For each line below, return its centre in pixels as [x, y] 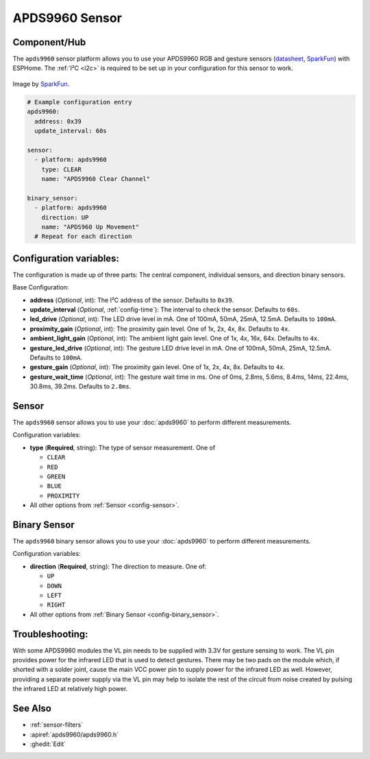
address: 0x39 [58, 121]
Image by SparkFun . [41, 84]
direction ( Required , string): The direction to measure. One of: [118, 566]
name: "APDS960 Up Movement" [90, 227]
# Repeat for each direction [84, 236]
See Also [32, 709]
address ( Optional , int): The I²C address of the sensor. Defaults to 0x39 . [132, 300]
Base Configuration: [41, 288]
